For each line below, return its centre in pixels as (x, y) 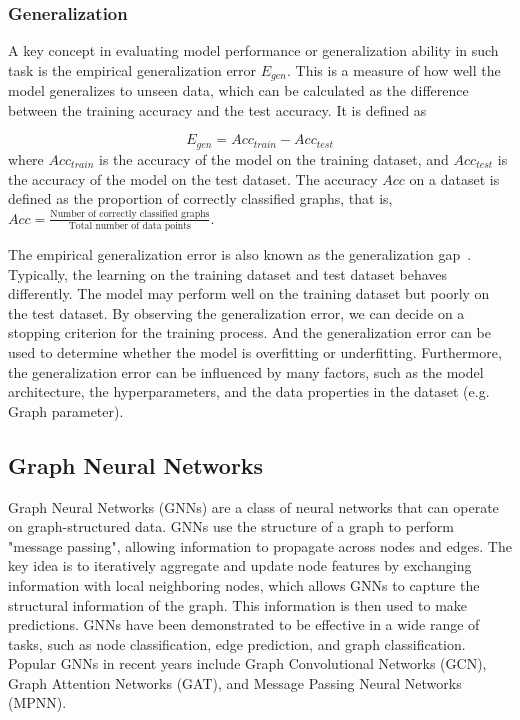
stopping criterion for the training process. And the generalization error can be (249, 332)
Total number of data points (129, 226)
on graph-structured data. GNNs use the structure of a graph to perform (231, 526)
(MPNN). (37, 702)
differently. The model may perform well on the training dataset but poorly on (249, 293)
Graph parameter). (66, 410)
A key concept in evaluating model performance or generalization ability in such (253, 50)
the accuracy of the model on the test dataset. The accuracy (193, 178)
